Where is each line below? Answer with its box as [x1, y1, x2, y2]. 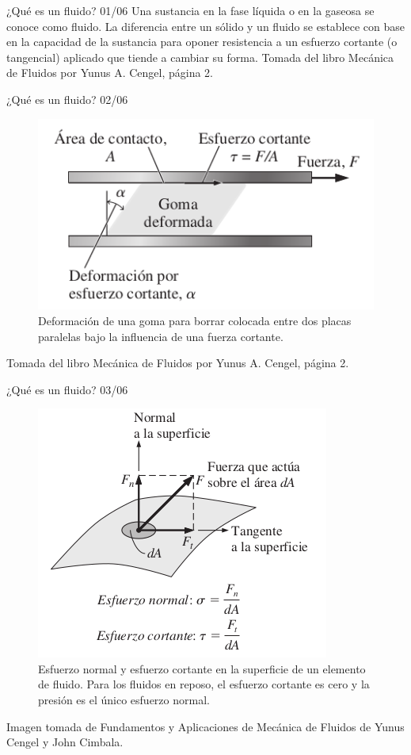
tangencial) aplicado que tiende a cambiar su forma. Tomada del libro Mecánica [6, 48, 394, 65]
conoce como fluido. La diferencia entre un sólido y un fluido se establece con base [6, 17, 405, 34]
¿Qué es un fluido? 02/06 [6, 90, 128, 107]
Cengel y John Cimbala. [6, 734, 124, 750]
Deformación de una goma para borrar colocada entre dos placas [38, 312, 352, 328]
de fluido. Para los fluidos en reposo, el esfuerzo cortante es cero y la [38, 676, 370, 692]
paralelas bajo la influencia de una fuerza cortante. [38, 328, 284, 344]
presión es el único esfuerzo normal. [38, 692, 210, 708]
